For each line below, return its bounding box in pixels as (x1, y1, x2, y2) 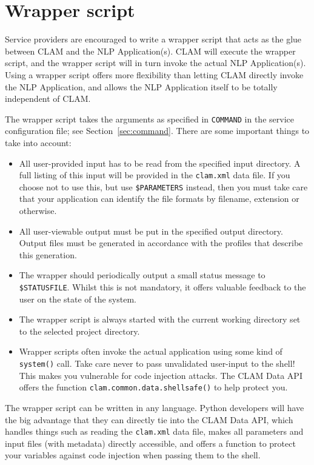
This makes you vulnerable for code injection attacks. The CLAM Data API (19, 369, 302, 381)
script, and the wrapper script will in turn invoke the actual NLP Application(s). (5, 56, 306, 69)
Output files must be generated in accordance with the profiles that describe (19, 236, 303, 249)
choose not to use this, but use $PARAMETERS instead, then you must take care (19, 180, 308, 193)
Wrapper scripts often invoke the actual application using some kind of (19, 345, 282, 358)
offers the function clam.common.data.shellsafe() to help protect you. (19, 381, 288, 393)
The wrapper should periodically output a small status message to (19, 269, 266, 281)
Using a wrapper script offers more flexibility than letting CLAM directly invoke (5, 68, 304, 81)
